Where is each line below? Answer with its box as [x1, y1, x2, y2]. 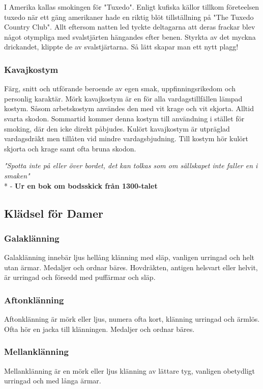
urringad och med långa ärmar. [4, 375, 101, 386]
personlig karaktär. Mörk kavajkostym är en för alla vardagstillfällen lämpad [4, 93, 243, 103]
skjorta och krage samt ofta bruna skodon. [4, 143, 136, 153]
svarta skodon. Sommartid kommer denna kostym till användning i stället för [4, 113, 245, 123]
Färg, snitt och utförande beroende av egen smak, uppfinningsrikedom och [4, 83, 236, 94]
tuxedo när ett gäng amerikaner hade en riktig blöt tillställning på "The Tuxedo [4, 11, 254, 22]
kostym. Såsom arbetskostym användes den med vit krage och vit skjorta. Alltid [4, 103, 254, 114]
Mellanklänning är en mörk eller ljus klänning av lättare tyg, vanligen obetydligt [4, 365, 255, 376]
